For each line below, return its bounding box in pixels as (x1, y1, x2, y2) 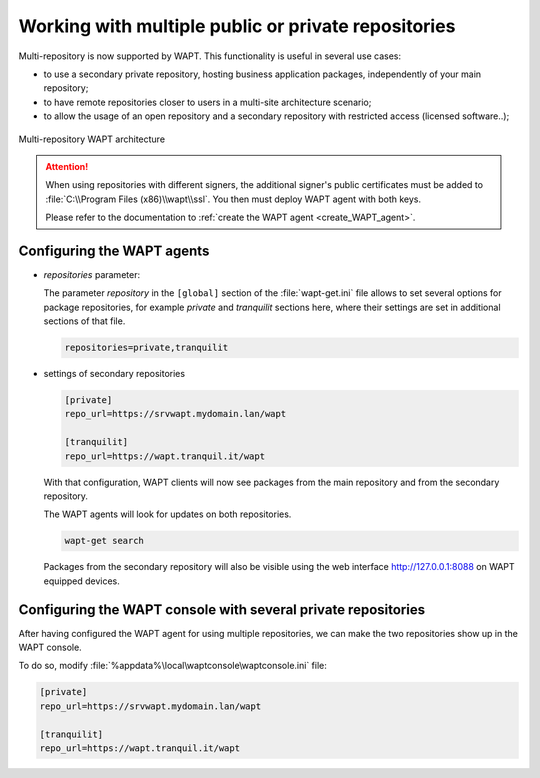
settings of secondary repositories (43, 368, 185, 380)
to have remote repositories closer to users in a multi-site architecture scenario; (43, 96, 372, 108)
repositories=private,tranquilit (64, 342, 229, 354)
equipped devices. (43, 575, 120, 587)
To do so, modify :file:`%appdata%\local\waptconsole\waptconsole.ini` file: (18, 660, 327, 672)
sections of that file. (43, 315, 126, 327)
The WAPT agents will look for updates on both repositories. (43, 508, 292, 520)
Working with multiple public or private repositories (18, 15, 456, 37)
